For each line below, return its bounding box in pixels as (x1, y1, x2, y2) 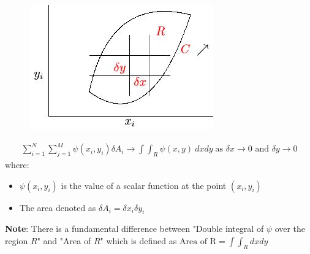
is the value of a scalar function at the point (61, 179, 227, 191)
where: (5, 158, 29, 171)
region (5, 234, 28, 247)
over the (274, 222, 306, 235)
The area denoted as (19, 201, 96, 214)
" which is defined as (100, 234, 177, 247)
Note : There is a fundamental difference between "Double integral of (5, 222, 264, 235)
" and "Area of (37, 234, 91, 247)
